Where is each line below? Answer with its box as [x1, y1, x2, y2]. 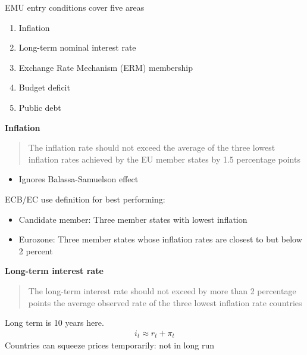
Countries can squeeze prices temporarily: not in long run [5, 339, 214, 351]
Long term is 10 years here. [5, 316, 104, 329]
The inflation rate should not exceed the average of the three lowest [28, 141, 275, 154]
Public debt [18, 101, 61, 113]
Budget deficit [18, 81, 70, 94]
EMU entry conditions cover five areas [5, 1, 145, 13]
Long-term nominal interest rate [18, 41, 136, 54]
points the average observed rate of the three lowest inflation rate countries [28, 296, 302, 309]
